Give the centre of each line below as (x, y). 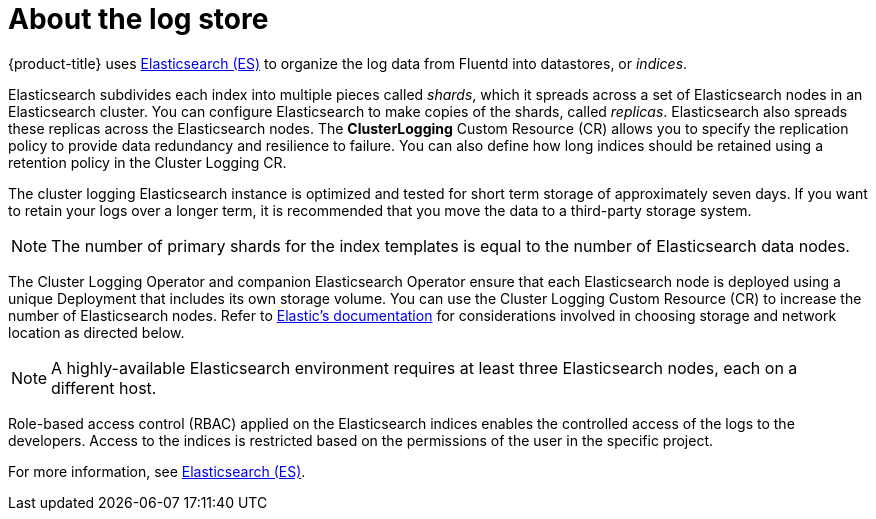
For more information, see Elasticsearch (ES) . (157, 471)
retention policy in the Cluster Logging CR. (147, 162)
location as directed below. (96, 332)
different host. (104, 387)
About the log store (138, 19)
